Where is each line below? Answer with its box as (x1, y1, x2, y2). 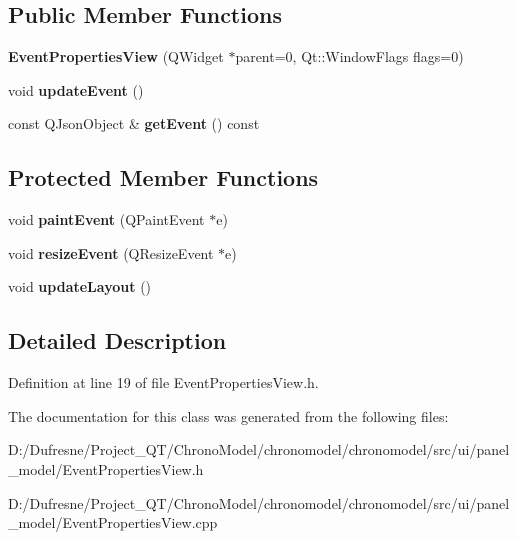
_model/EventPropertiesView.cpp (8, 512, 218, 533)
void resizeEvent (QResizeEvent (8, 242, 214, 263)
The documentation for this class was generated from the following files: (8, 405, 449, 426)
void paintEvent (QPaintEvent (8, 209, 205, 230)
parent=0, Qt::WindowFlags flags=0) (235, 46, 464, 67)
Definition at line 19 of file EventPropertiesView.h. (8, 372, 319, 393)
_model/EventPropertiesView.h (8, 458, 204, 479)
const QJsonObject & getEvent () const (8, 113, 260, 134)
